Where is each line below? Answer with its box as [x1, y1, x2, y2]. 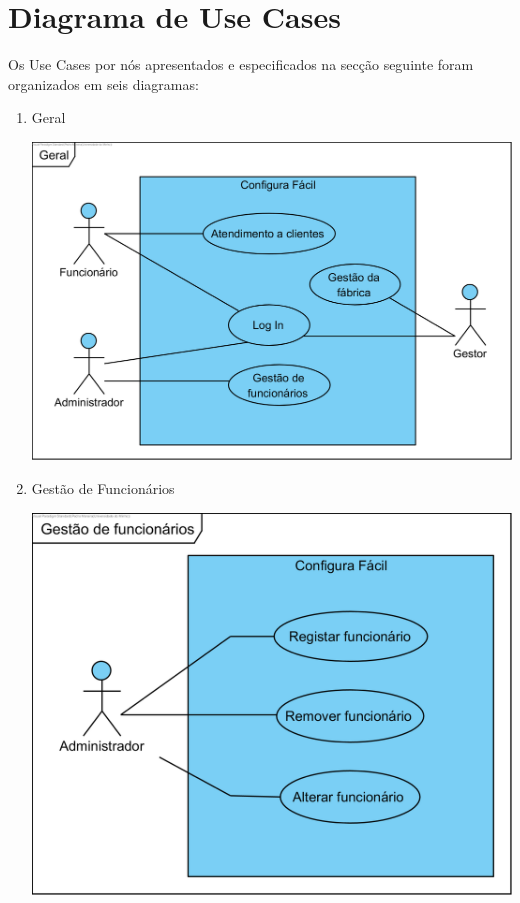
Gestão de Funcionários [31, 477, 175, 498]
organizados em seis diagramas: [8, 73, 199, 94]
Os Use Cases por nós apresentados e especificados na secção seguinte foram [8, 54, 474, 75]
